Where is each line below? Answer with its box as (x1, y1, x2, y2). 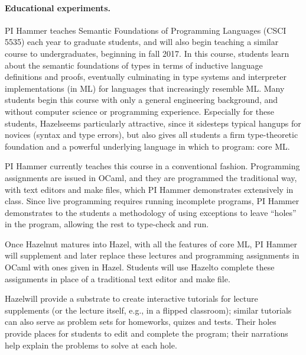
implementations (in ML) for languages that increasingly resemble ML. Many (5, 82, 285, 94)
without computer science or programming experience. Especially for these (5, 105, 275, 117)
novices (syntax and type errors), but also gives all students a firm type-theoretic (5, 128, 298, 141)
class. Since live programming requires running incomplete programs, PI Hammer (5, 195, 300, 207)
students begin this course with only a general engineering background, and (5, 93, 278, 106)
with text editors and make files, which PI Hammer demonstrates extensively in (5, 183, 294, 195)
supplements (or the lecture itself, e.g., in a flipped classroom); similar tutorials (5, 304, 292, 316)
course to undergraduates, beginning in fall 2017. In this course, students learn (5, 47, 289, 59)
